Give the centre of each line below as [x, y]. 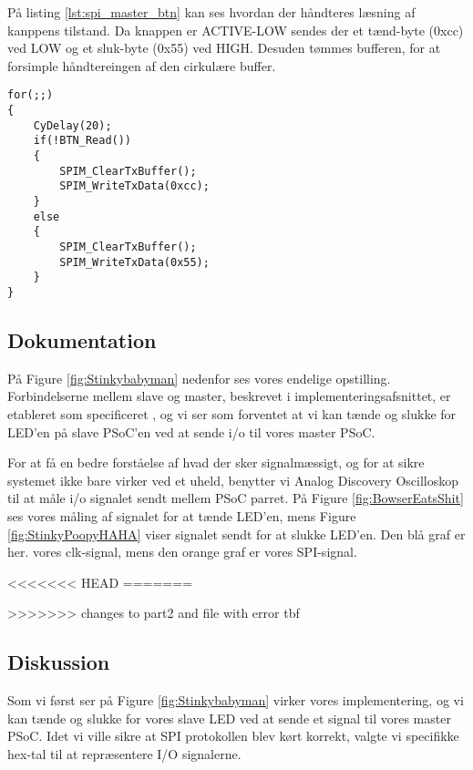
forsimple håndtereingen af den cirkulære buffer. [142, 65]
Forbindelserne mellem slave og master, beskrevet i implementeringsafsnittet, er [229, 396]
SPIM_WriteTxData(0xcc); [134, 186]
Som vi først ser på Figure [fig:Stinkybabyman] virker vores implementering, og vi [236, 700]
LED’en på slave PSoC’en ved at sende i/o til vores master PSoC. [191, 431]
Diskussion [59, 662]
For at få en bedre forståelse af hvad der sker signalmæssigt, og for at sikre [216, 462]
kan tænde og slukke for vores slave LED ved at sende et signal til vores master [229, 718]
